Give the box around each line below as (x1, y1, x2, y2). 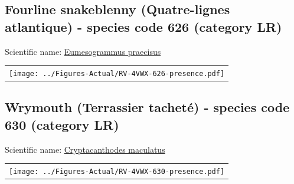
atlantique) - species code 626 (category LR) (5, 17, 282, 35)
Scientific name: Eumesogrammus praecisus (5, 45, 161, 57)
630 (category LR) (5, 115, 119, 133)
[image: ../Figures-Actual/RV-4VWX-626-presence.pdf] (9, 69, 225, 78)
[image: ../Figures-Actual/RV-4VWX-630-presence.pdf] (9, 167, 225, 176)
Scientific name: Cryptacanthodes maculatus (5, 143, 165, 155)
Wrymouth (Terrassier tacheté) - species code (5, 98, 290, 116)
